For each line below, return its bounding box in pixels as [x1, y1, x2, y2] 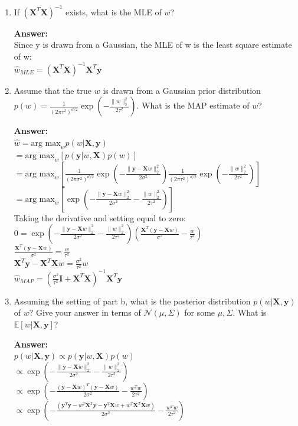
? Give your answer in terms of [29, 306, 141, 319]
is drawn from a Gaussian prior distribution [103, 84, 261, 96]
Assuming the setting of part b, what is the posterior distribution [14, 294, 251, 307]
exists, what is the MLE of [66, 5, 162, 18]
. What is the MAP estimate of [136, 99, 250, 112]
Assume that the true [14, 84, 92, 96]
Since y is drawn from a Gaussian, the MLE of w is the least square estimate [14, 38, 292, 51]
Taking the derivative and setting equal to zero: [14, 211, 186, 224]
